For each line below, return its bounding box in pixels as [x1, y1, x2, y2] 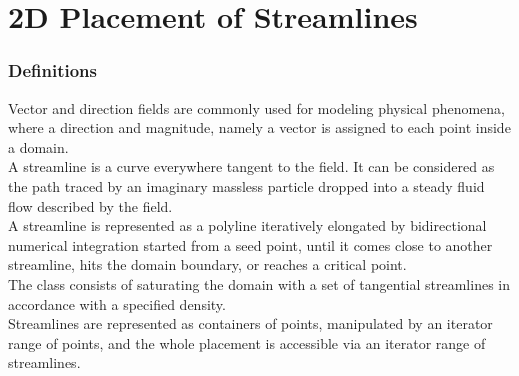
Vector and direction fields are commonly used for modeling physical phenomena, [8, 97, 506, 118]
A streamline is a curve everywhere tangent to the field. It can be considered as [8, 156, 495, 177]
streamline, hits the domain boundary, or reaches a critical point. [8, 254, 407, 275]
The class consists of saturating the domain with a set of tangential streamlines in [8, 273, 511, 294]
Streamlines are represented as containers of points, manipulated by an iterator [8, 313, 493, 334]
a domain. [8, 136, 69, 157]
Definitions [8, 58, 97, 83]
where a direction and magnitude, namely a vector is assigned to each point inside [8, 117, 511, 138]
